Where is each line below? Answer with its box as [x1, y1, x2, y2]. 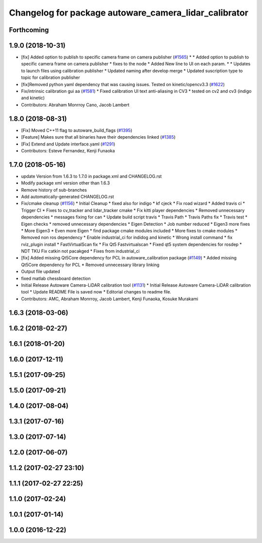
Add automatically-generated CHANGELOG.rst [21, 194, 114, 199]
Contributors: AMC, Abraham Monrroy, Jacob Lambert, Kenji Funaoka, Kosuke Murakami [21, 296, 198, 302]
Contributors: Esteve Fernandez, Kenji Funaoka [21, 147, 115, 153]
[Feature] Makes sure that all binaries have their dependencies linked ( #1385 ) [21, 134, 176, 140]
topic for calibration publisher [21, 74, 80, 80]
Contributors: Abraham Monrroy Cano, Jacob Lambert [21, 102, 130, 108]
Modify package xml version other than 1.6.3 [21, 180, 110, 186]
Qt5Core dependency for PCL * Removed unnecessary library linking [21, 262, 160, 268]
